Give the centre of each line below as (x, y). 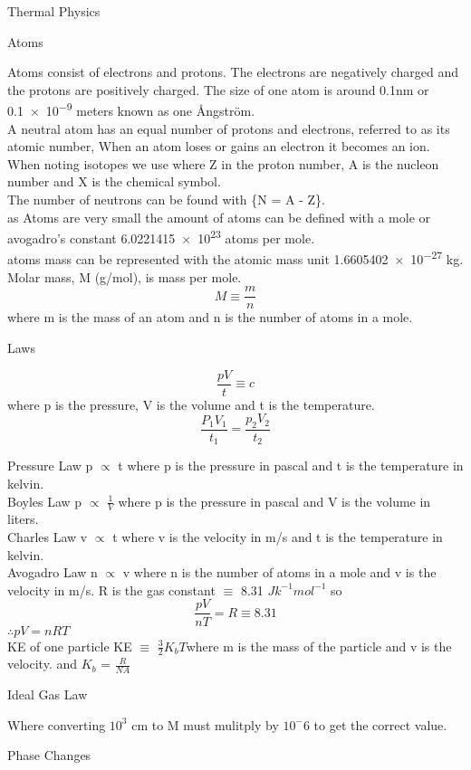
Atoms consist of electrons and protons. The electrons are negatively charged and (233, 72)
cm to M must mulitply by (205, 724)
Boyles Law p (45, 501)
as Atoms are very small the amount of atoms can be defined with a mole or (219, 217)
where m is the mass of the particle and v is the (319, 646)
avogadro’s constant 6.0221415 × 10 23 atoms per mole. (161, 237)
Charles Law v (48, 537)
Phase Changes (49, 755)
